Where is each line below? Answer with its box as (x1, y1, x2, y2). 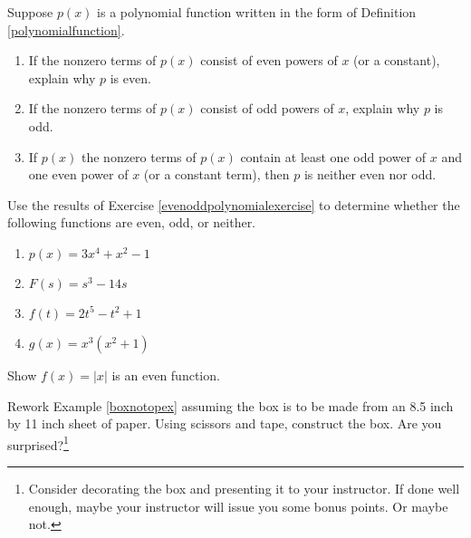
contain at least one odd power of (240, 147, 427, 166)
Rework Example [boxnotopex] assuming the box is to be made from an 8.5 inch (7, 396, 454, 415)
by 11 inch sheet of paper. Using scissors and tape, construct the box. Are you (7, 414, 442, 433)
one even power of (28, 165, 129, 184)
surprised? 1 (7, 432, 69, 454)
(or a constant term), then (143, 165, 290, 184)
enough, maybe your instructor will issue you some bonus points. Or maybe (28, 496, 448, 515)
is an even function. (111, 365, 220, 384)
